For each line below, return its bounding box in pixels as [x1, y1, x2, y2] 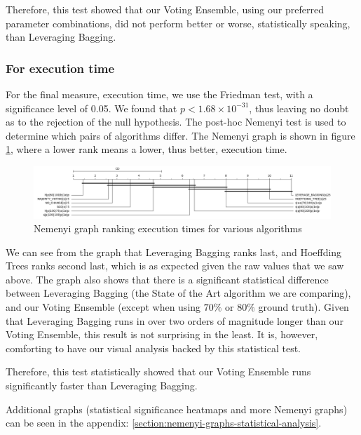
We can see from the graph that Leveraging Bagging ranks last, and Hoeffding [6, 244, 342, 259]
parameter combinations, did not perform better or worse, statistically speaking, [6, 15, 350, 30]
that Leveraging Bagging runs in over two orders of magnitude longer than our [6, 313, 343, 328]
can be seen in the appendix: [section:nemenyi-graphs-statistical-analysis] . [6, 415, 322, 430]
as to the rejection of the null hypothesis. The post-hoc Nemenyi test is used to [6, 114, 346, 129]
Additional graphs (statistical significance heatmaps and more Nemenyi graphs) [6, 401, 348, 416]
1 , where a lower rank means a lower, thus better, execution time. [6, 142, 287, 156]
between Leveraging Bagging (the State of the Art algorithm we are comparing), [6, 286, 351, 300]
